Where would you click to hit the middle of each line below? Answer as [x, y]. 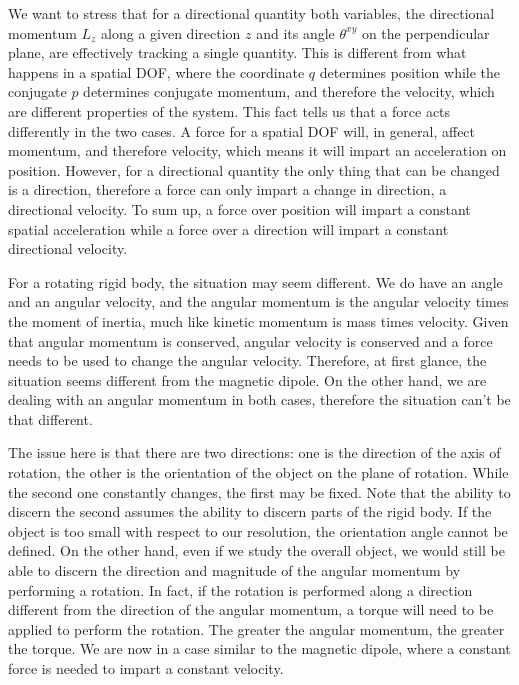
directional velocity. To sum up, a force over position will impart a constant [239, 208]
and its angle [295, 32]
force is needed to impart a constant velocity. [146, 668]
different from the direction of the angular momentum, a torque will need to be [251, 609]
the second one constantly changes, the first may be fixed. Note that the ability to [259, 491]
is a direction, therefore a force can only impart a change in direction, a [227, 189]
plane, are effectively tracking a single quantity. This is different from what [237, 52]
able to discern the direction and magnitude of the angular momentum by [234, 570]
